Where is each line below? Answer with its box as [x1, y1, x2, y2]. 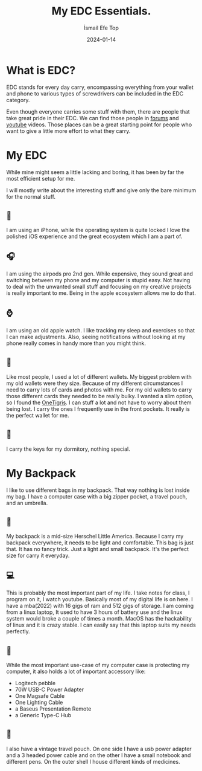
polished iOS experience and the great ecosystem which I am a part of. [6, 233, 183, 240]
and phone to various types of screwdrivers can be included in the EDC [6, 89, 184, 97]
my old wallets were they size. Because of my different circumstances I [6, 379, 183, 387]
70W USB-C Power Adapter [14, 686, 84, 693]
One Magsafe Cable [14, 692, 65, 700]
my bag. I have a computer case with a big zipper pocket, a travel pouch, [6, 492, 188, 500]
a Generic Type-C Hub [14, 712, 71, 719]
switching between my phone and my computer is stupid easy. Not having [6, 277, 191, 284]
